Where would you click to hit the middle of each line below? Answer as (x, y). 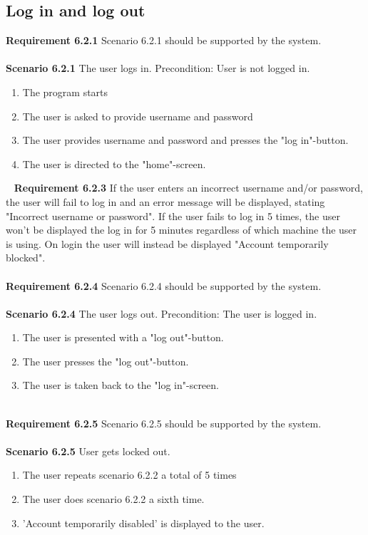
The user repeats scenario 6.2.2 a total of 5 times (129, 475)
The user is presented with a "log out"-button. (123, 337)
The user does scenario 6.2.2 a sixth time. (113, 499)
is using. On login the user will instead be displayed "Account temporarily (167, 243)
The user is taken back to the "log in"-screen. (121, 385)
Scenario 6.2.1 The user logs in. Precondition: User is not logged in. (158, 68)
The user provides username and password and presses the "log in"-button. (185, 140)
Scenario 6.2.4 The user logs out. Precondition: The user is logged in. (162, 313)
